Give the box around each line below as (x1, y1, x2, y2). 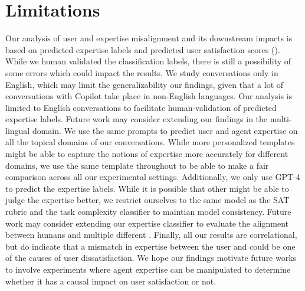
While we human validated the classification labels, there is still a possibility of (5, 55, 291, 67)
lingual (5, 124, 30, 136)
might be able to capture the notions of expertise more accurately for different (5, 148, 288, 160)
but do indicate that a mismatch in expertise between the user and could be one (5, 240, 296, 252)
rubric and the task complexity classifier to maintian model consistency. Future (5, 205, 291, 218)
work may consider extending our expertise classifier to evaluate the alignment (5, 217, 288, 229)
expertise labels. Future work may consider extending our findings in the (5, 113, 268, 125)
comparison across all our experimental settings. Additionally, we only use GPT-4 (5, 171, 300, 183)
